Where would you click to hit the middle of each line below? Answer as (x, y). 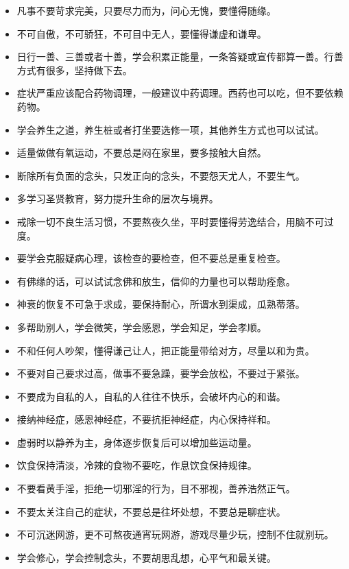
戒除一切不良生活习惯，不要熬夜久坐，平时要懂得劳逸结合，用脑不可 (170, 221)
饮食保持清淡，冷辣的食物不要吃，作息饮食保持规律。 (137, 465)
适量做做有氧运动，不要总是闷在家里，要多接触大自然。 (142, 153)
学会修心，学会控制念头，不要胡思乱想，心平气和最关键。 (146, 557)
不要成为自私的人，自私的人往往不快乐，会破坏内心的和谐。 (151, 396)
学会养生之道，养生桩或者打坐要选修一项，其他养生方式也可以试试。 (170, 129)
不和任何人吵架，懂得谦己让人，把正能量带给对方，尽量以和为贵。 (166, 350)
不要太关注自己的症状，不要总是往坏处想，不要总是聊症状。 (151, 511)
